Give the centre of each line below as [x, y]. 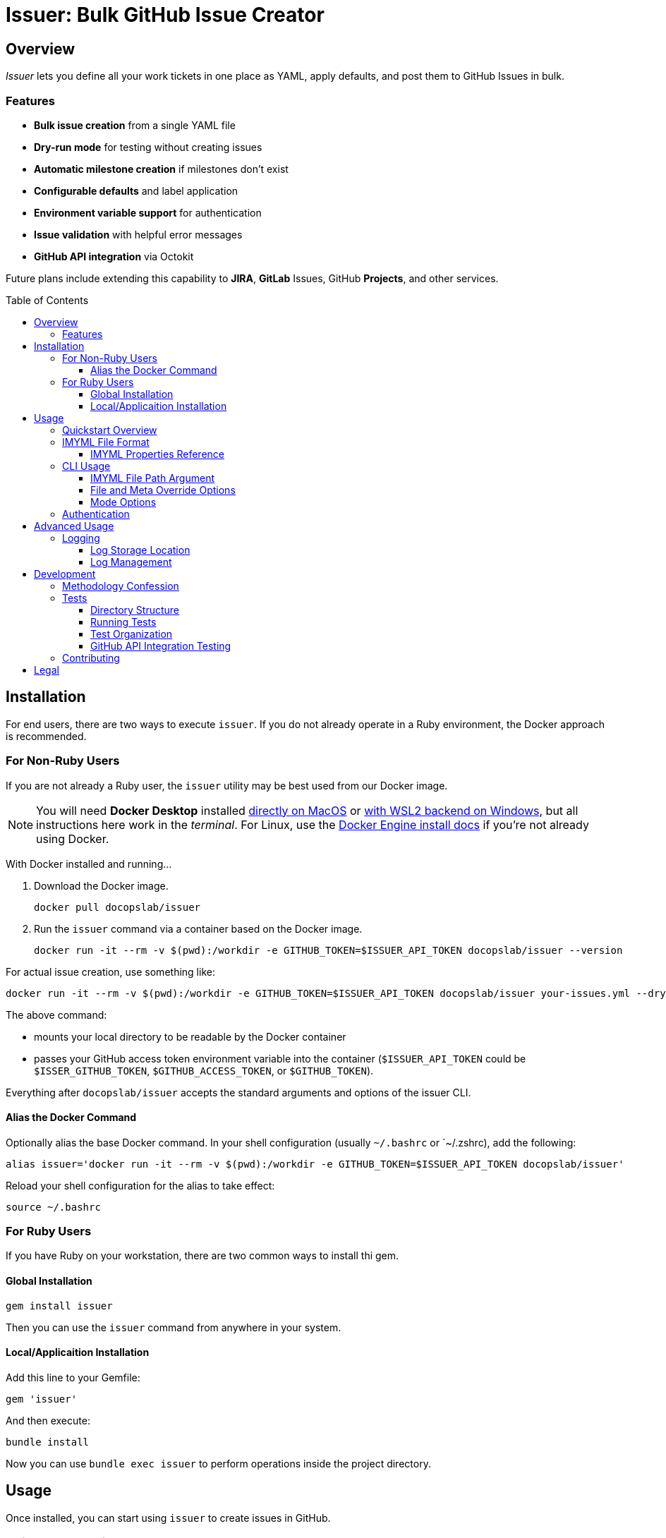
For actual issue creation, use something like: [110, 971]
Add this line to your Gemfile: [73, 1377]
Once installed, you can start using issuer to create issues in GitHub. [168, 1518]
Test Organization [132, 634]
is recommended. [46, 736]
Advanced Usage [74, 526]
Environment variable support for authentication [148, 212]
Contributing [91, 658]
